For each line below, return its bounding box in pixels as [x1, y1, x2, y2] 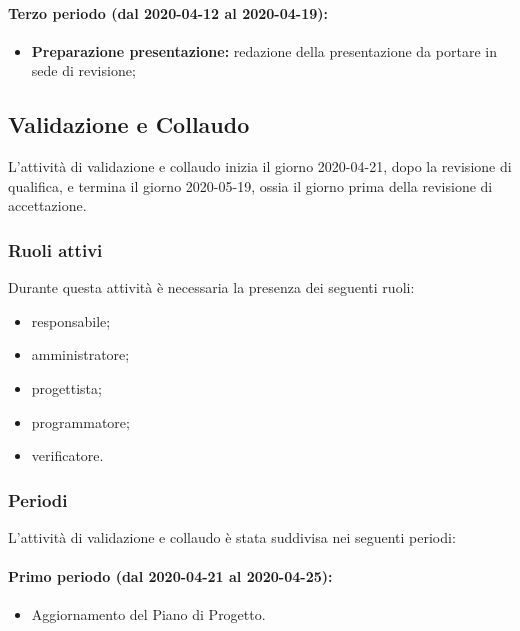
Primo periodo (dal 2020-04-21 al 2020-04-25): [8, 566, 333, 587]
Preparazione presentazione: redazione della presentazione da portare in [31, 40, 497, 61]
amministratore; [31, 344, 130, 365]
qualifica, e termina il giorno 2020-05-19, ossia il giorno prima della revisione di [8, 175, 493, 196]
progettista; [31, 377, 102, 398]
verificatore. [31, 445, 104, 466]
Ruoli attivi [8, 237, 103, 262]
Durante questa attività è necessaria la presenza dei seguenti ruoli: [8, 277, 415, 298]
